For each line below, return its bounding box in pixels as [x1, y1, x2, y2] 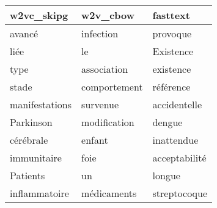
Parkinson [10, 115, 53, 129]
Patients [10, 168, 45, 182]
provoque [152, 26, 192, 40]
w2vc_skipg [10, 8, 68, 22]
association [81, 62, 128, 76]
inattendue [152, 133, 199, 147]
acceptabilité [152, 150, 207, 165]
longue [152, 168, 180, 182]
